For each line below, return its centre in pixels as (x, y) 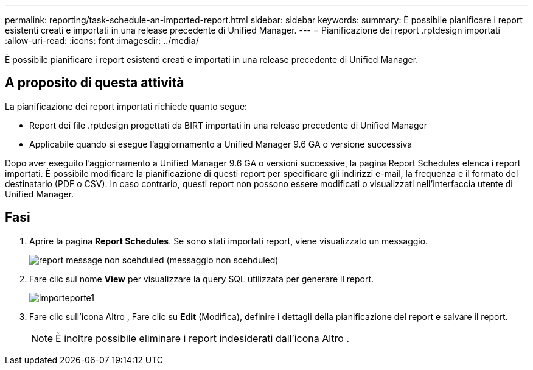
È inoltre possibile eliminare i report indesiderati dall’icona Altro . (203, 338)
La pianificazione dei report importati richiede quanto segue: (126, 106)
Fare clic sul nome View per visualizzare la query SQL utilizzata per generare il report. (202, 279)
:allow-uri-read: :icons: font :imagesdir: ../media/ (102, 41)
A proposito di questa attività (95, 83)
